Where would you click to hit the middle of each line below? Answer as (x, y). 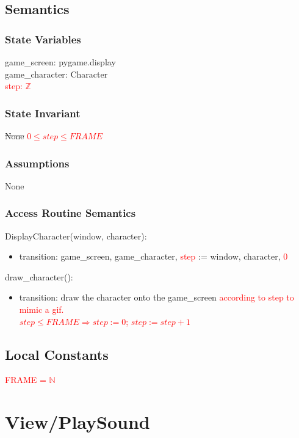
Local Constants (57, 354)
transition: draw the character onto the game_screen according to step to (157, 297)
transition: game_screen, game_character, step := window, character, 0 (153, 256)
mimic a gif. (41, 309)
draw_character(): (39, 276)
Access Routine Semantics (70, 213)
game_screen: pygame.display (60, 62)
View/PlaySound (77, 422)
